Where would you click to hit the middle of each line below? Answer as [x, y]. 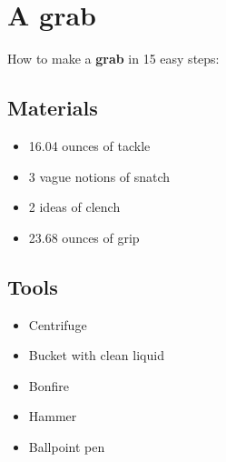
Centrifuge [58, 324]
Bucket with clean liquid [96, 355]
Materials [53, 108]
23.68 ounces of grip [84, 237]
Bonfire [49, 385]
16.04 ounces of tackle [89, 145]
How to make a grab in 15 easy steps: [113, 59]
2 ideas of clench [74, 207]
